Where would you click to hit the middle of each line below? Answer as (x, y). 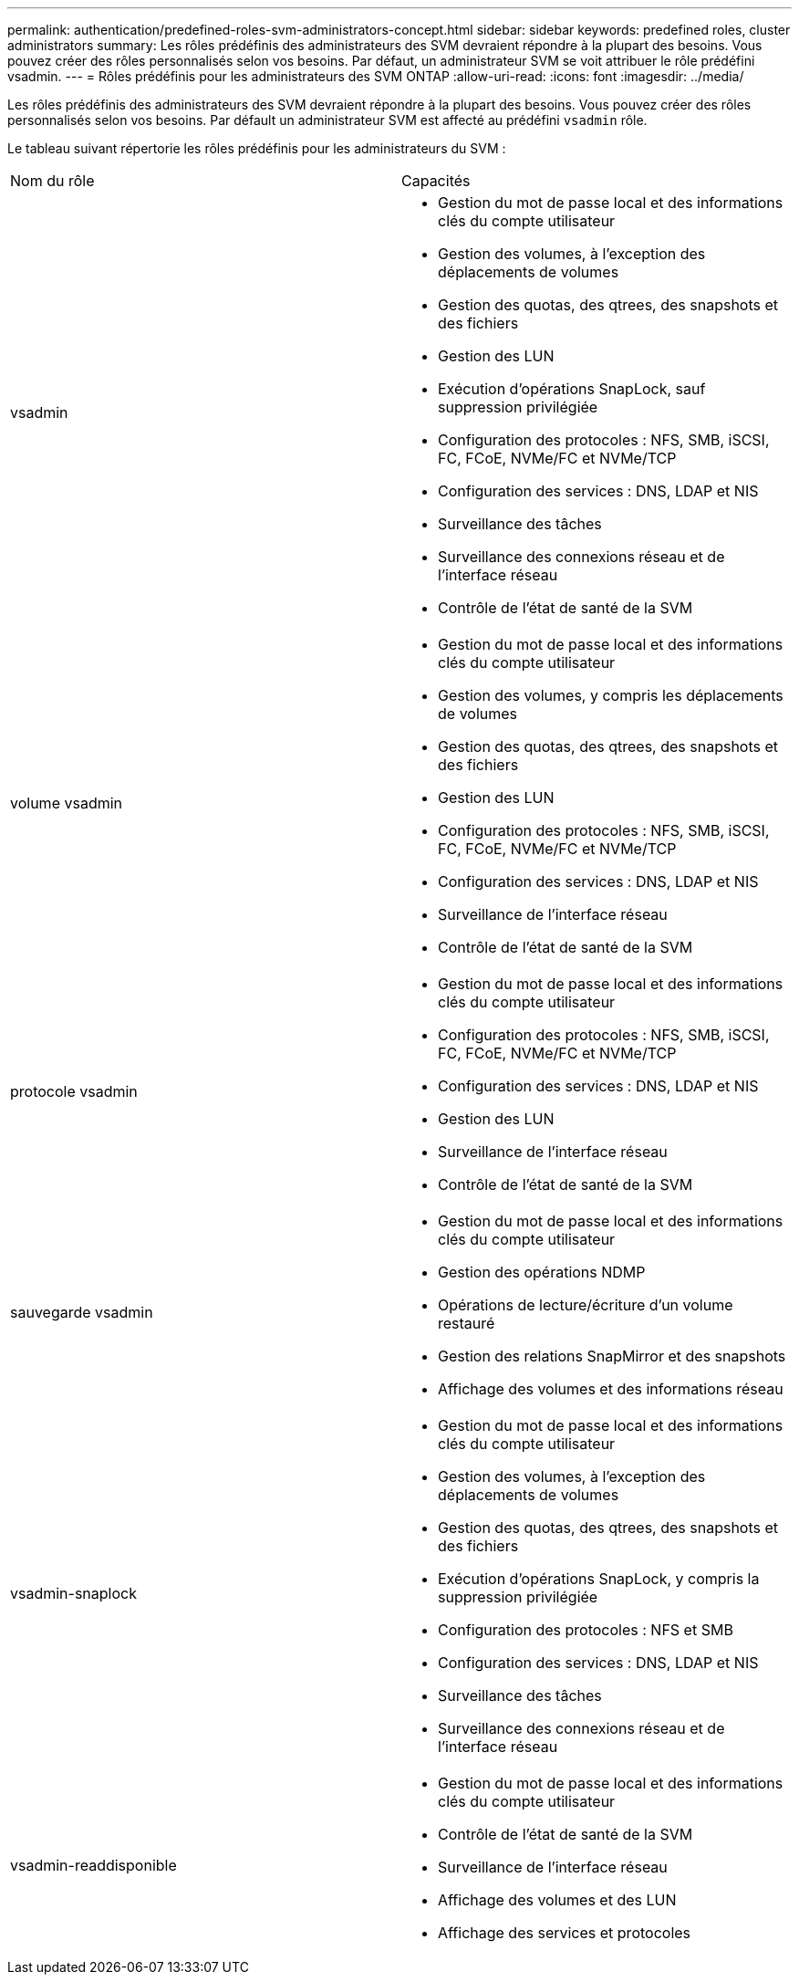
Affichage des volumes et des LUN (557, 1900)
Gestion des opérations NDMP (542, 1272)
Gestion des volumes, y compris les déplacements (611, 695)
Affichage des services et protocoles (565, 1933)
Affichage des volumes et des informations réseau (611, 1389)
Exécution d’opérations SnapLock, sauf (572, 389)
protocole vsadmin (74, 1091)
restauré (467, 1323)
